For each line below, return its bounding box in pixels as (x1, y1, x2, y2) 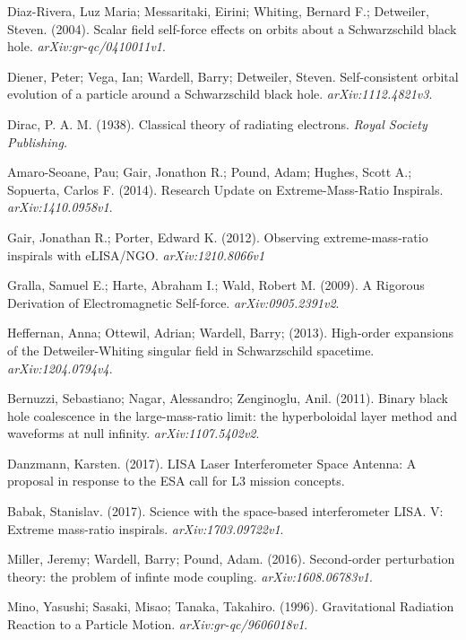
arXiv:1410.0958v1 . (7, 197, 113, 216)
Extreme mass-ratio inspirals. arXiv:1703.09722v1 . (7, 519, 284, 538)
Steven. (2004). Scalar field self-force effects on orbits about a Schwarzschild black (7, 19, 457, 38)
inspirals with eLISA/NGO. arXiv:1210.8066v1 (7, 245, 265, 264)
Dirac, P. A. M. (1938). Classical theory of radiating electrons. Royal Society (7, 114, 427, 133)
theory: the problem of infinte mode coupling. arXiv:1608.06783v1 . (7, 566, 373, 585)
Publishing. (7, 132, 68, 151)
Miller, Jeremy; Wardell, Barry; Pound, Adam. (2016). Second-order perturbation (7, 549, 455, 568)
